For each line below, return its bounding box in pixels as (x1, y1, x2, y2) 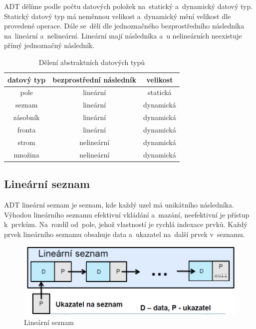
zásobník (13, 112, 40, 122)
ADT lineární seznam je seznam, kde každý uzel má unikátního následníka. (4, 199, 234, 209)
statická (148, 87, 172, 97)
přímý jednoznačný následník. (4, 40, 95, 50)
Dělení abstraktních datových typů (38, 56, 145, 67)
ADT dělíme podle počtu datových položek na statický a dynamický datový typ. (4, 1, 253, 11)
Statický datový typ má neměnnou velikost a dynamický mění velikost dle (4, 10, 231, 21)
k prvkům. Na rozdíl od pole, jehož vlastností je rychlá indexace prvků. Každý (4, 219, 248, 229)
